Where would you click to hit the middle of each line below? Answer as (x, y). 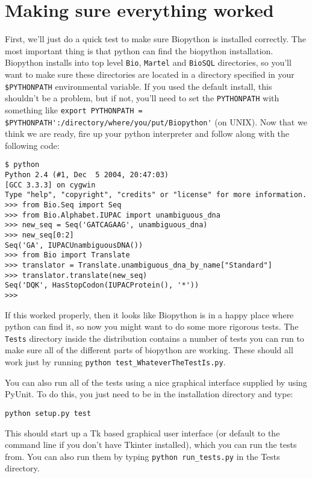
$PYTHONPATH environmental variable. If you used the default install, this (139, 86)
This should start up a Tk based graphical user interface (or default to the (142, 432)
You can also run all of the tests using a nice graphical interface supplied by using (156, 382)
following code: (32, 145)
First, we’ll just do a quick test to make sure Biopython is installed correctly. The (155, 39)
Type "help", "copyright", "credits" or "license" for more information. (156, 195)
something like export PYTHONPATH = (74, 109)
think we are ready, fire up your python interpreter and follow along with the (147, 134)
